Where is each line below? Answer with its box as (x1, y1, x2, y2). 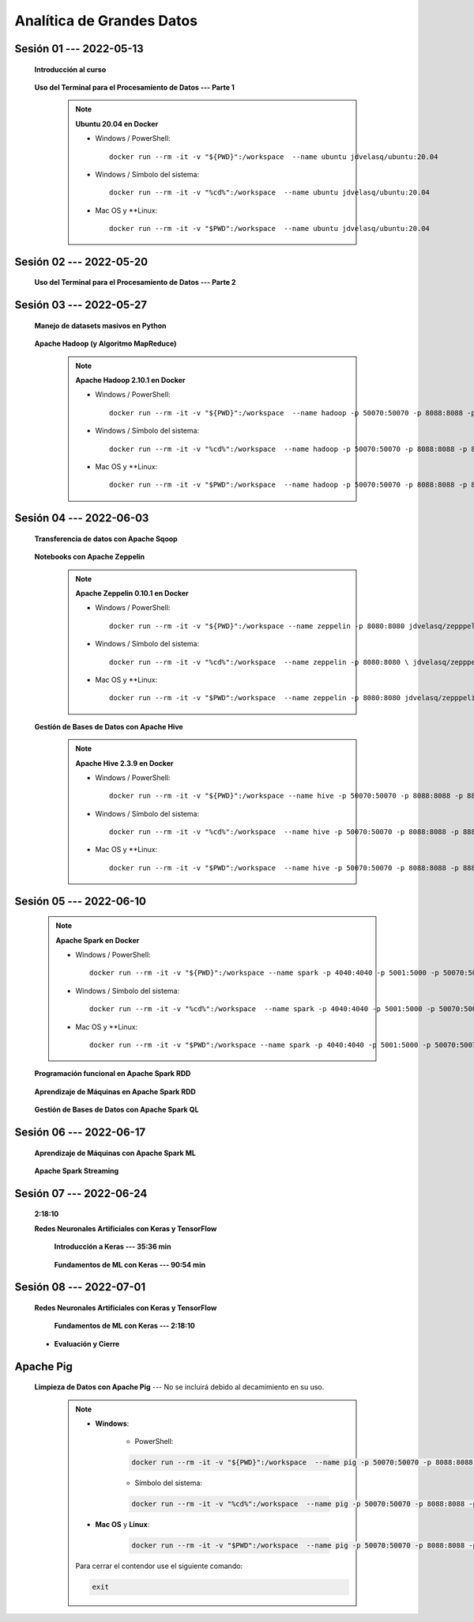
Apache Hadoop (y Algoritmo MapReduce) (34, 339, 177, 348)
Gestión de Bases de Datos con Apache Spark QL (34, 1105, 199, 1115)
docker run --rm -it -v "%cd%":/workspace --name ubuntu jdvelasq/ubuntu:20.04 (109, 188, 431, 197)
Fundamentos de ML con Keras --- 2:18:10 (54, 1321, 195, 1331)
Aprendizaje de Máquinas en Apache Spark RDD (34, 1086, 197, 1096)
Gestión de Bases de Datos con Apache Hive (34, 722, 183, 731)
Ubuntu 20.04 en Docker (75, 119, 159, 128)
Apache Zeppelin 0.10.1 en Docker (75, 588, 189, 597)
